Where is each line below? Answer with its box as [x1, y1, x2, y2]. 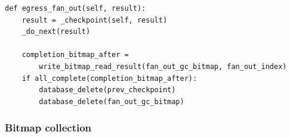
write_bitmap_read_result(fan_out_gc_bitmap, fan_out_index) [39, 62, 287, 71]
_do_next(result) [21, 27, 91, 36]
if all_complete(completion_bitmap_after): [21, 74, 198, 83]
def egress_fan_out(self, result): [5, 4, 146, 12]
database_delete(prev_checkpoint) [39, 86, 176, 95]
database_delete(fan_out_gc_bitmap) [39, 97, 184, 106]
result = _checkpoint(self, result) [21, 15, 168, 24]
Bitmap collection [5, 120, 92, 135]
